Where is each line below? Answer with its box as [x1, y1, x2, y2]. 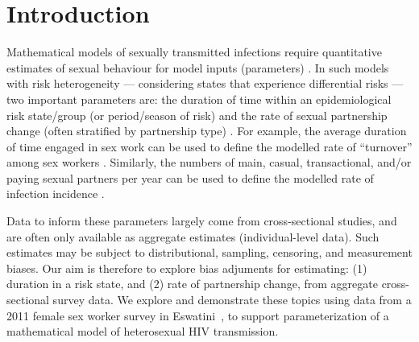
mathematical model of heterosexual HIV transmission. [6, 323, 279, 340]
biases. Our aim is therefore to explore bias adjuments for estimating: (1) [6, 259, 367, 276]
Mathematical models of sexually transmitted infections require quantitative [6, 43, 382, 60]
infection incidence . [6, 185, 105, 202]
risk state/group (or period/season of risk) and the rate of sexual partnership [6, 106, 388, 123]
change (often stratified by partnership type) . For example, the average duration [6, 122, 407, 139]
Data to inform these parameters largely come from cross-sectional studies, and [6, 212, 397, 229]
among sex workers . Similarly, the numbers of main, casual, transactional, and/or [6, 154, 412, 171]
